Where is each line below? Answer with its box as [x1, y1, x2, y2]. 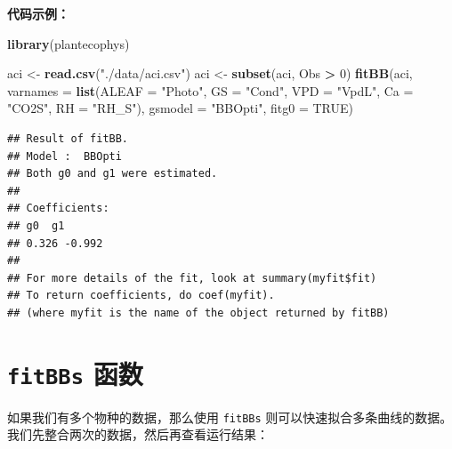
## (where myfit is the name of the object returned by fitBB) [7, 306, 390, 319]
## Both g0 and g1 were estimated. [7, 167, 218, 180]
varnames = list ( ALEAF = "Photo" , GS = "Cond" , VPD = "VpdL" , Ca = [7, 81, 414, 100]
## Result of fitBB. [7, 132, 129, 145]
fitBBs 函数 [7, 355, 143, 391]
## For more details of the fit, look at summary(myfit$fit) [7, 271, 377, 285]
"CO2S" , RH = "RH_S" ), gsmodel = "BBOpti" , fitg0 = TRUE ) [7, 99, 353, 117]
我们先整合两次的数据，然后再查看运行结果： [7, 425, 269, 444]
